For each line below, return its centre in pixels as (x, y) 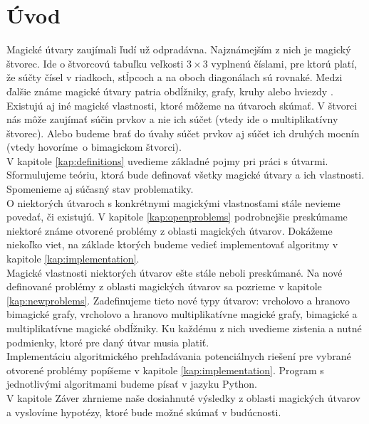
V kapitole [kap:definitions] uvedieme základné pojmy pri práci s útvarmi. (167, 160)
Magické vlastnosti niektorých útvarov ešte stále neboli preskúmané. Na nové (175, 272)
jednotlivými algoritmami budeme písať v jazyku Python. (132, 384)
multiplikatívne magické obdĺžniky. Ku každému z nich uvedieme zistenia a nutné (184, 328)
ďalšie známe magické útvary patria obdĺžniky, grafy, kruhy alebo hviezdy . (170, 91)
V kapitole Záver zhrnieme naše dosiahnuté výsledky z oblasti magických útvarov (184, 397)
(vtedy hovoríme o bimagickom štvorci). (94, 147)
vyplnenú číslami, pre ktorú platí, (284, 63)
